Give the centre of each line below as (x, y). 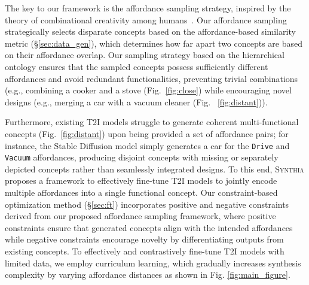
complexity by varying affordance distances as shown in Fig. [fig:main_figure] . (148, 275)
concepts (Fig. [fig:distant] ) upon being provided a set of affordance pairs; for (147, 133)
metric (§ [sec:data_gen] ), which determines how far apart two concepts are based (154, 43)
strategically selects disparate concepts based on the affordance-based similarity (150, 31)
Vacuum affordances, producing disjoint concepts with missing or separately (142, 157)
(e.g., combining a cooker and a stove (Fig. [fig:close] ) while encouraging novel (148, 90)
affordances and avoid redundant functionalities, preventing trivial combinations (152, 78)
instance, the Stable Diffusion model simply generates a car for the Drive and (147, 145)
